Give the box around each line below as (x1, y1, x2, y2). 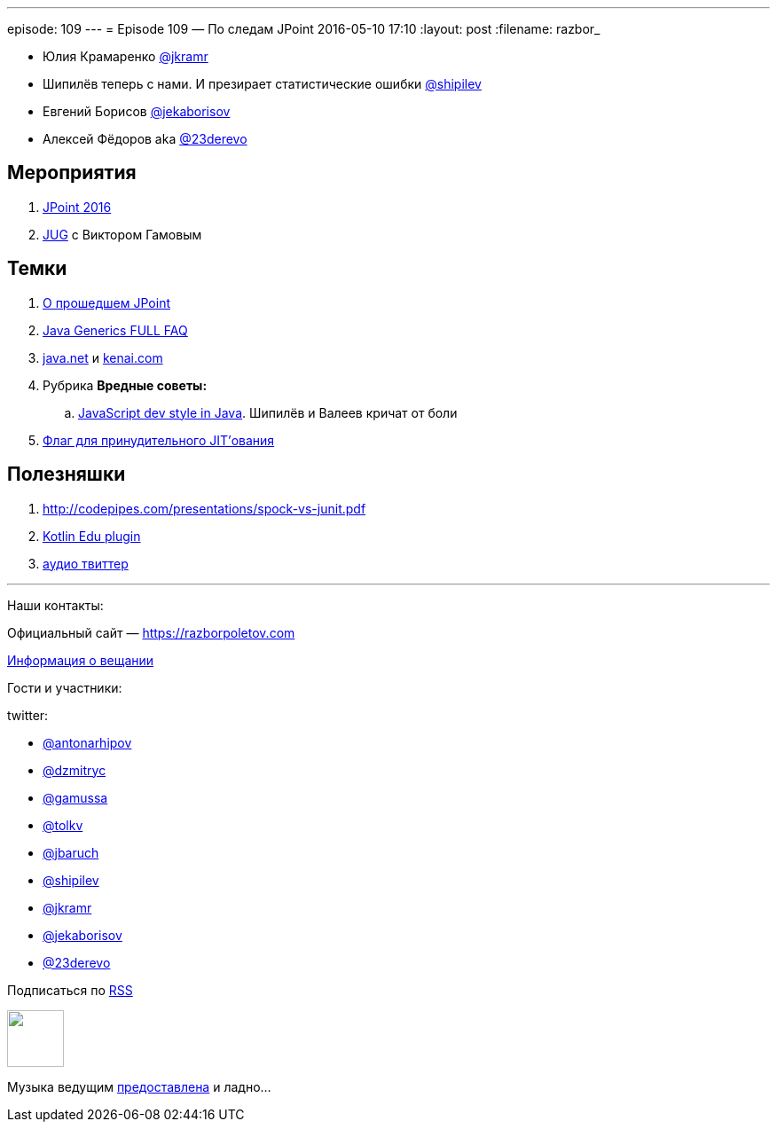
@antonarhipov (43, 734, 132, 750)
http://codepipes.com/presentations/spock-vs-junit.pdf (43, 500, 366, 516)
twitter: (7, 707, 49, 723)
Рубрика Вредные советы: (43, 377, 208, 393)
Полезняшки (7, 463, 126, 486)
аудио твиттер (43, 555, 129, 571)
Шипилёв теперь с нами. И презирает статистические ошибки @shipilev (43, 76, 482, 91)
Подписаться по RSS (7, 982, 133, 998)
